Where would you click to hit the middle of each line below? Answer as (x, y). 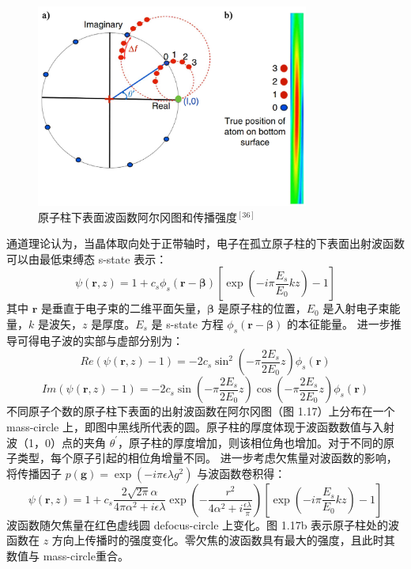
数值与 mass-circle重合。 (68, 555)
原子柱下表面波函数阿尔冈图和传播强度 (138, 216)
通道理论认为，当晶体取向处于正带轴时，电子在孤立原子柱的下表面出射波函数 (205, 243)
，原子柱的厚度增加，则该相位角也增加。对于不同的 (251, 442)
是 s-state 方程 (187, 324)
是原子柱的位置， (262, 308)
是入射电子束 (356, 308)
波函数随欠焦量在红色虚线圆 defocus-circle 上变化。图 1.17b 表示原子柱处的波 (203, 524)
